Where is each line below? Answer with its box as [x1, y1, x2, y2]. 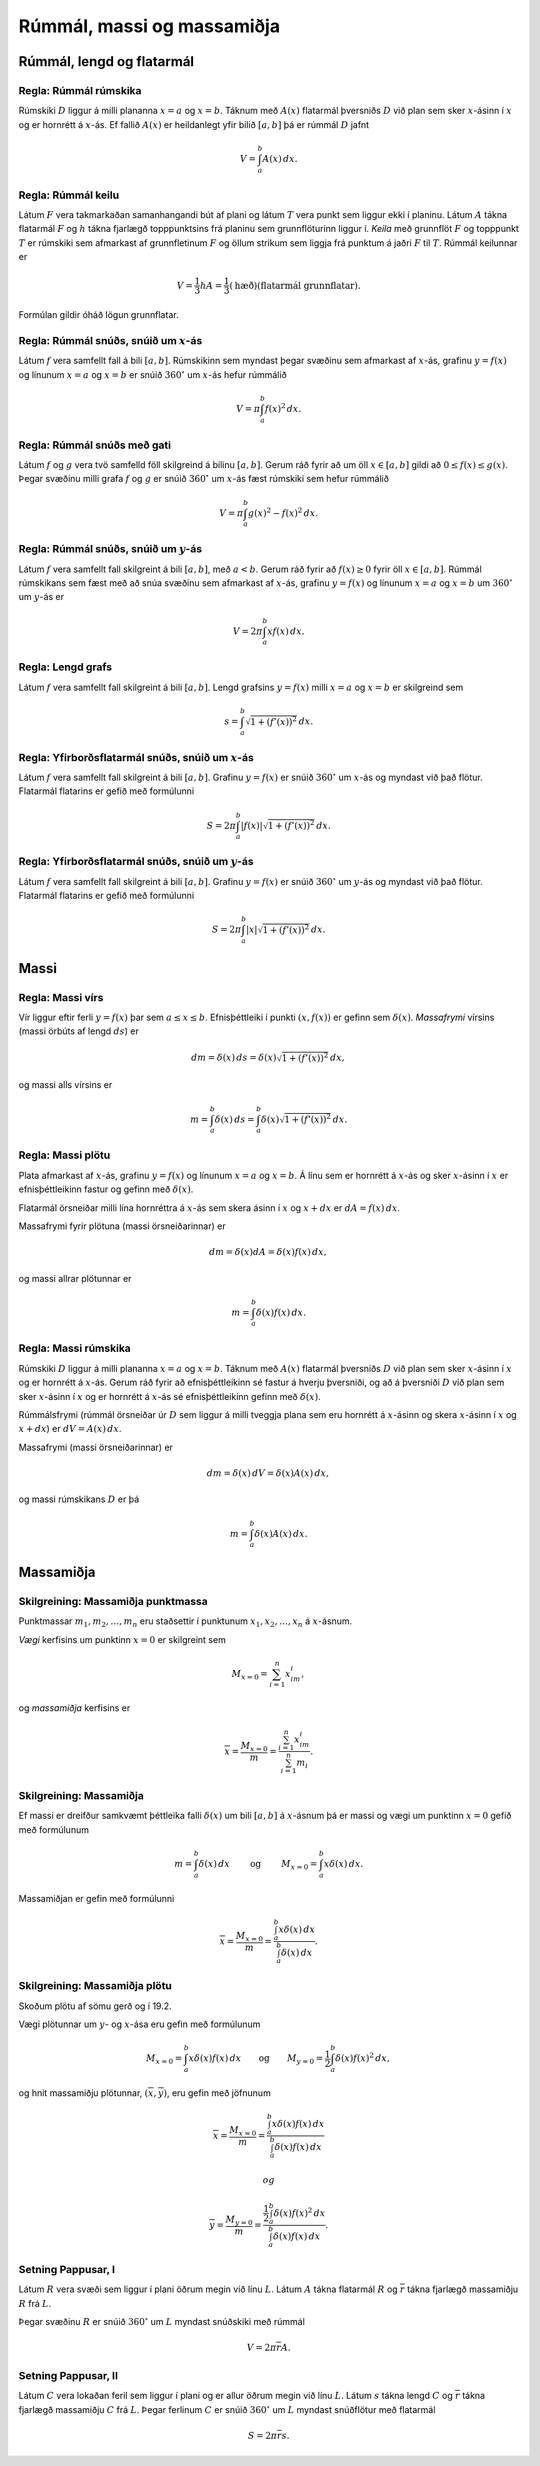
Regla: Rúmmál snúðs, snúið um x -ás [18, 333, 203, 347]
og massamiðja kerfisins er [18, 1702, 131, 1714]
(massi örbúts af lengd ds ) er [18, 1025, 139, 1037]
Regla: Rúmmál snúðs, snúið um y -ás [18, 542, 203, 556]
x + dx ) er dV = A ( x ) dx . [18, 1423, 122, 1435]
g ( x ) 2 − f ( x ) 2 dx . [248, 505, 319, 519]
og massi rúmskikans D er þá [18, 1493, 140, 1505]
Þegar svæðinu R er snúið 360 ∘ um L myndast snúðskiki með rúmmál [18, 2315, 305, 2328]
